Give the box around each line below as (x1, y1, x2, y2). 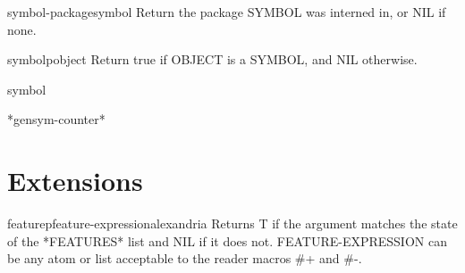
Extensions (7, 162, 143, 199)
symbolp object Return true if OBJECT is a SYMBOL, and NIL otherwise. (7, 50, 418, 69)
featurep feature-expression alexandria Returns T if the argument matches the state (7, 214, 458, 233)
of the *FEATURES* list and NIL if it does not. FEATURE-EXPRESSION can (7, 231, 447, 250)
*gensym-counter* (7, 110, 106, 128)
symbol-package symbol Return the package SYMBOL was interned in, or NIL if (7, 3, 446, 21)
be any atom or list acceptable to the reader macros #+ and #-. (7, 249, 362, 268)
